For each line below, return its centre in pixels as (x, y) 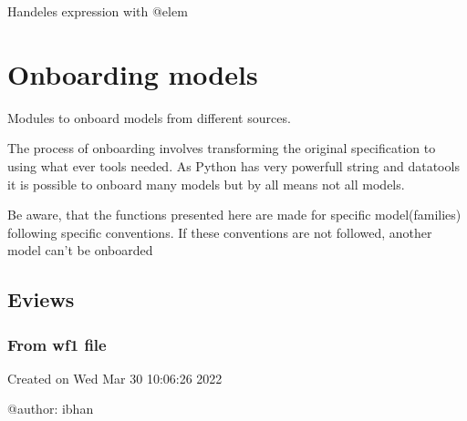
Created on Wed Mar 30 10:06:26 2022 (115, 378)
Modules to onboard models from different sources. (149, 117)
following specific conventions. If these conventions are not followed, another (220, 232)
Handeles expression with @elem (98, 11)
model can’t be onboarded (80, 250)
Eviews (41, 299)
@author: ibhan (51, 409)
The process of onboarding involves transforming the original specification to (222, 148)
